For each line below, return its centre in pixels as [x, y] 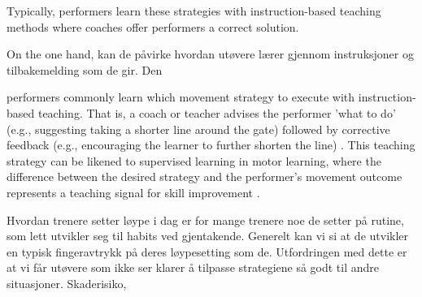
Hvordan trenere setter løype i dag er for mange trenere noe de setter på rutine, [205, 220]
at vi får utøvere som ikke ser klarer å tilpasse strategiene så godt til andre [193, 267]
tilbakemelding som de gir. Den [85, 69]
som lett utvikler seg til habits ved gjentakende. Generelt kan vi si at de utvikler [208, 236]
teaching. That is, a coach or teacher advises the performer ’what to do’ [217, 112]
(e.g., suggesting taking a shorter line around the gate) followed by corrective [198, 129]
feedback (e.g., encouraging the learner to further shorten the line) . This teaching [211, 145]
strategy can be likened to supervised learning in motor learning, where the [194, 160]
